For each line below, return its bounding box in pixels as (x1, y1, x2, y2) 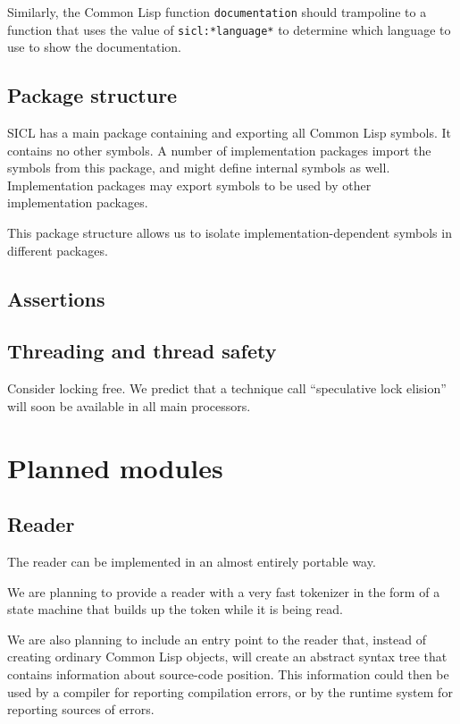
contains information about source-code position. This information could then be (7, 664, 449, 683)
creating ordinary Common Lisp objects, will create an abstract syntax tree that (7, 647, 447, 666)
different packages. (7, 240, 108, 259)
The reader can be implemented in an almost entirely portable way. (7, 552, 376, 571)
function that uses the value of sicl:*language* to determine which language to (7, 20, 451, 38)
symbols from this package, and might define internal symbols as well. (7, 158, 390, 177)
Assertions (7, 284, 105, 312)
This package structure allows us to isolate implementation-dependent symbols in (7, 223, 452, 242)
